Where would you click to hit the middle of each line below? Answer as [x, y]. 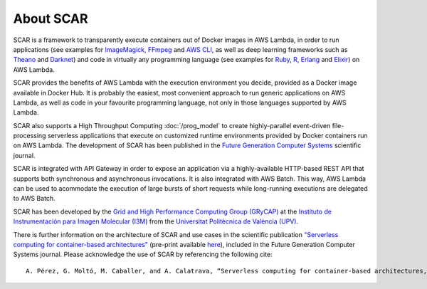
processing [30, 136]
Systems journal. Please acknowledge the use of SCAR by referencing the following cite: [143, 254]
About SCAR [51, 19]
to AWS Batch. [35, 199]
